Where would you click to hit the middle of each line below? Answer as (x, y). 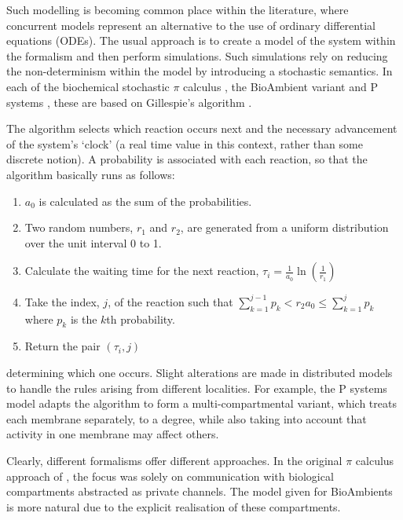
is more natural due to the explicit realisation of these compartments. (174, 506)
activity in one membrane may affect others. (113, 434)
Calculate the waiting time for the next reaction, (142, 271)
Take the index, (62, 301)
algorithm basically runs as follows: (91, 174)
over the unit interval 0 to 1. (93, 242)
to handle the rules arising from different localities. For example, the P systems (197, 388)
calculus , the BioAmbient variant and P (280, 86)
